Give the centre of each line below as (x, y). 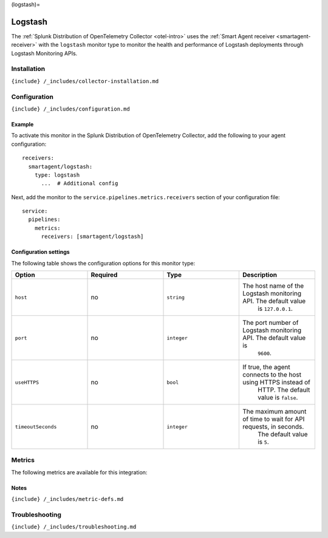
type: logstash (57, 175)
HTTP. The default (284, 390)
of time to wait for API (273, 419)
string (176, 297)
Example (22, 124)
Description (260, 275)
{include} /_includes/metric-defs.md (67, 499)
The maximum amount (274, 412)
